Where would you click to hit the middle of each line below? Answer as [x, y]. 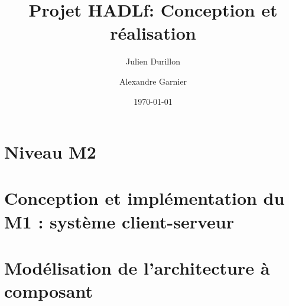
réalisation [153, 33]
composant [48, 291]
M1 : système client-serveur [119, 221]
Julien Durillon [153, 61]
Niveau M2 [50, 152]
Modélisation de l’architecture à [137, 268]
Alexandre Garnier [153, 81]
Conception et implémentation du [144, 198]
